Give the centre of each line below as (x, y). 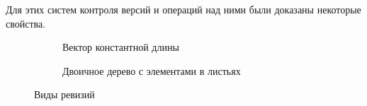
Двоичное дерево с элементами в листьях (152, 70)
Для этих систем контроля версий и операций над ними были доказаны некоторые (183, 9)
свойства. (26, 23)
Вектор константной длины (121, 47)
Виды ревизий (64, 94)
